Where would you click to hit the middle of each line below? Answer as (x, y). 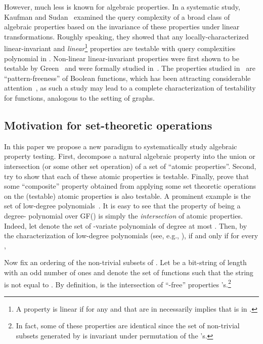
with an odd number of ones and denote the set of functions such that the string (129, 272)
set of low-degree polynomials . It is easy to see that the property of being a (122, 206)
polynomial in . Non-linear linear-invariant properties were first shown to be (122, 58)
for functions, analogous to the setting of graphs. (79, 98)
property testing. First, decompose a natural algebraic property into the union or (130, 156)
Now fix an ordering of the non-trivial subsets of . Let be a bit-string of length (125, 262)
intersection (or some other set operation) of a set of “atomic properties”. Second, (130, 166)
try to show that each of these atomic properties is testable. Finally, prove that (127, 176)
